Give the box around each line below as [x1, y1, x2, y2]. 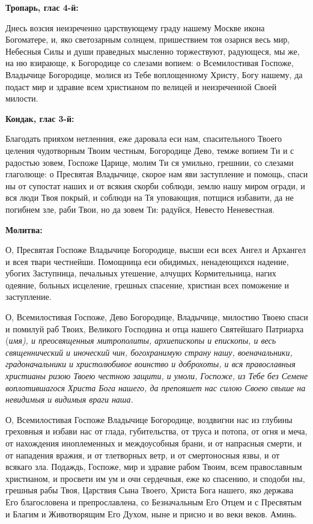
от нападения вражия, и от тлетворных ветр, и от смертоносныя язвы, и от [5, 448, 280, 461]
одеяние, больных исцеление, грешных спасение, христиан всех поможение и [5, 278, 290, 291]
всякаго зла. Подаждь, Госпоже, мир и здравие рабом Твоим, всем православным [5, 460, 302, 473]
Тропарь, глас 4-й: [5, 1, 79, 13]
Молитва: [5, 223, 43, 236]
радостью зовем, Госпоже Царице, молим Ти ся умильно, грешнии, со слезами [5, 156, 294, 168]
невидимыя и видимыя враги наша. [5, 393, 133, 406]
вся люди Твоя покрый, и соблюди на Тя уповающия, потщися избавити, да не [5, 191, 294, 204]
